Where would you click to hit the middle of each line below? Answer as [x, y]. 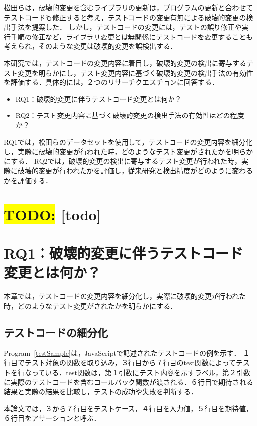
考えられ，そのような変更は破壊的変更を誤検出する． [90, 46]
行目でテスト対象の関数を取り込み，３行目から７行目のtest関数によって [120, 363]
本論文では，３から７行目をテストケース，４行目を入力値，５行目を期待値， [128, 408]
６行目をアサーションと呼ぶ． [52, 418]
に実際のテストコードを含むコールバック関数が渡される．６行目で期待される [128, 382]
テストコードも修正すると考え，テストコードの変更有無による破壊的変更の [125, 17]
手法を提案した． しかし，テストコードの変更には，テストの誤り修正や [126, 27]
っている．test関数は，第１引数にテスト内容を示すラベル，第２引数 [141, 372]
